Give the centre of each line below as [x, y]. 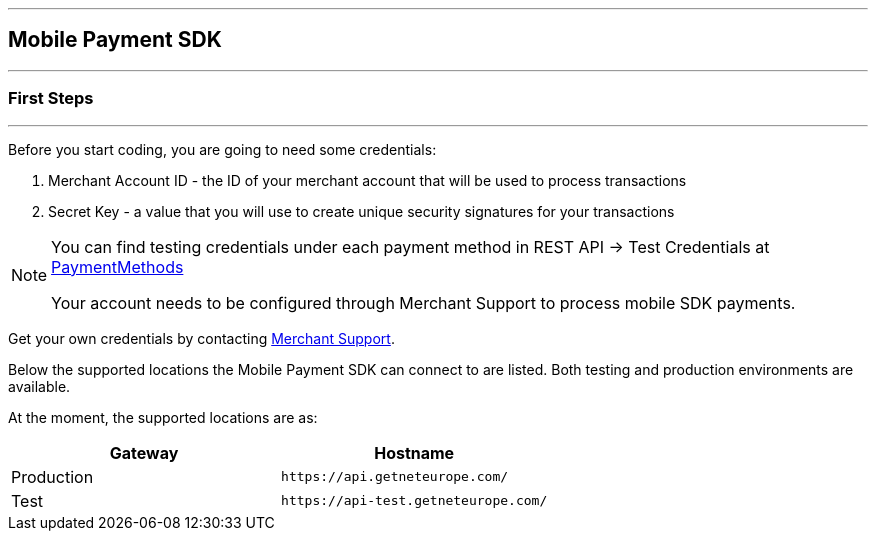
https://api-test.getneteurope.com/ [414, 501]
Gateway [144, 452]
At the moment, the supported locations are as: [163, 417]
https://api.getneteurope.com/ [395, 477]
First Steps [51, 98]
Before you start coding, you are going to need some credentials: [222, 149]
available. [39, 386]
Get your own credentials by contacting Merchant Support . [201, 338]
